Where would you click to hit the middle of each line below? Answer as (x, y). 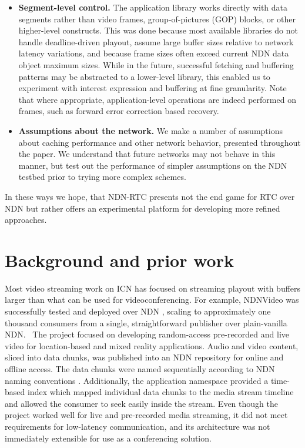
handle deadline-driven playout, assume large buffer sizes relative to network (156, 41)
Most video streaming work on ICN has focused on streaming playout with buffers (153, 288)
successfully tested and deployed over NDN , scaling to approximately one (138, 311)
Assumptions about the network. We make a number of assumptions (150, 130)
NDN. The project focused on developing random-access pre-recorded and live (147, 334)
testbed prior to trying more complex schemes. (102, 177)
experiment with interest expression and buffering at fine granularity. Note (152, 88)
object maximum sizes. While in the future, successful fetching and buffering (156, 64)
